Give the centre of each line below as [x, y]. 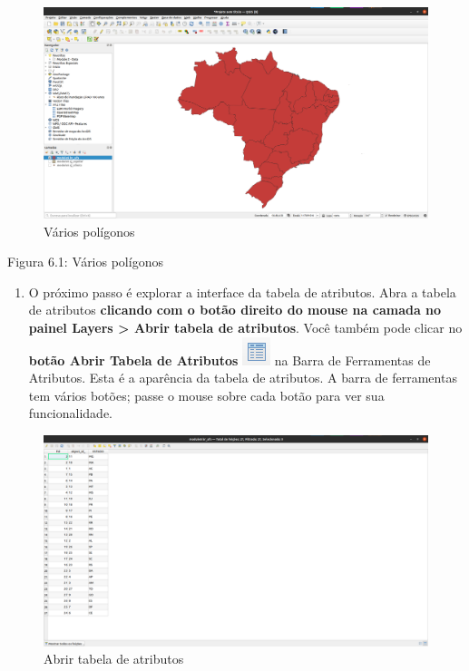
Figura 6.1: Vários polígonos [85, 262]
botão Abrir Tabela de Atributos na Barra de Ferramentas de [230, 360]
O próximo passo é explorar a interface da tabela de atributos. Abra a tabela [242, 292]
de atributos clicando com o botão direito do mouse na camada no [235, 310]
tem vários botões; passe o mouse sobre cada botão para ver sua [206, 395]
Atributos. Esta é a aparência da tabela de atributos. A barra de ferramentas [243, 378]
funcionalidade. [71, 413]
